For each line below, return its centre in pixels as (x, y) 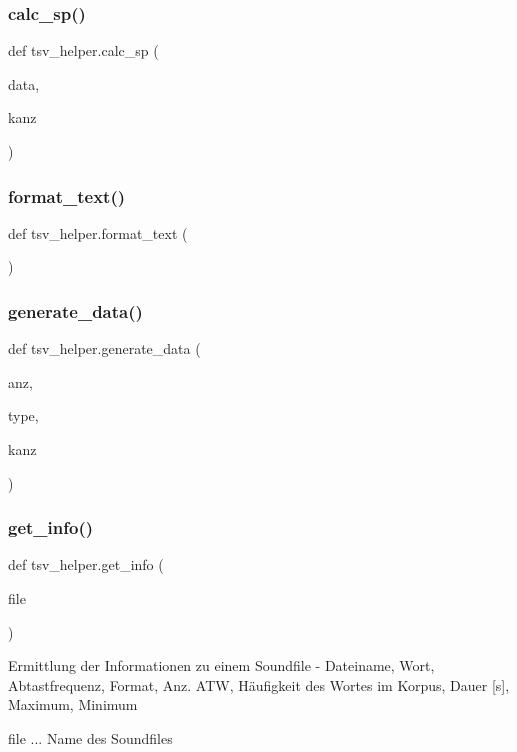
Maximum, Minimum (73, 704)
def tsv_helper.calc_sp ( (83, 50)
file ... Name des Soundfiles (90, 737)
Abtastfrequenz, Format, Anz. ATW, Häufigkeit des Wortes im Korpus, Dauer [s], (259, 684)
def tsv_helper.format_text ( (98, 232)
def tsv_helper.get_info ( (86, 564)
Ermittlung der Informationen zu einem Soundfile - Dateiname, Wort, (221, 665)
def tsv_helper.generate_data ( (104, 348)
